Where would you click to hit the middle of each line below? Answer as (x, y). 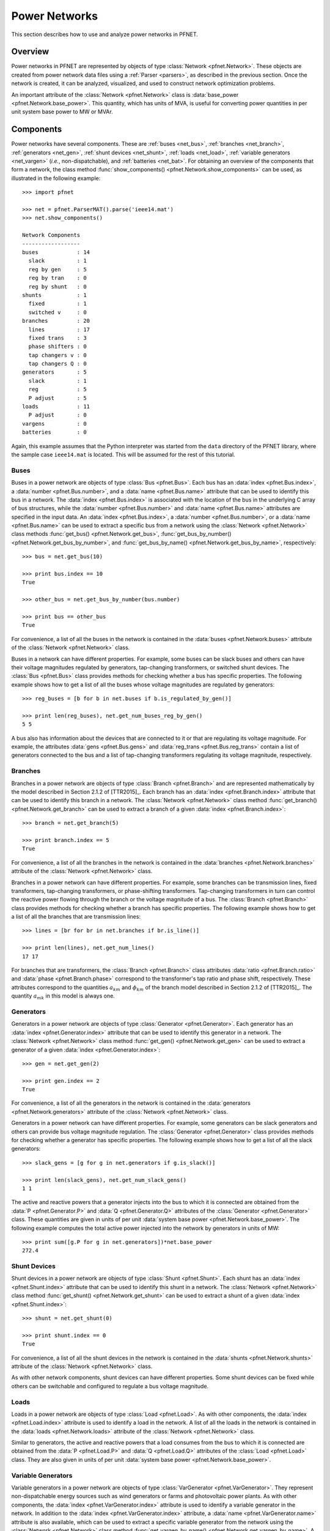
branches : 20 (56, 321)
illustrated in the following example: (56, 178)
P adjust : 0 (57, 415)
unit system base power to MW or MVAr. (62, 112)
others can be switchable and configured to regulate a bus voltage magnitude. (110, 1386)
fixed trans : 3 (57, 338)
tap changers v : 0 (57, 355)
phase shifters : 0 (57, 347)
